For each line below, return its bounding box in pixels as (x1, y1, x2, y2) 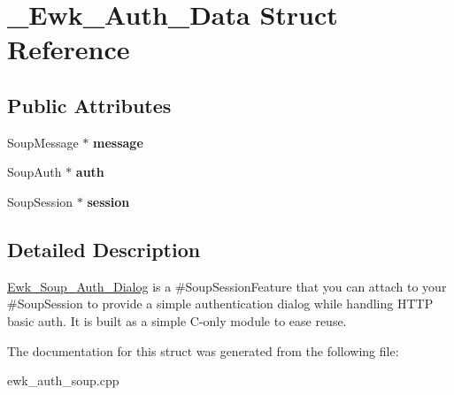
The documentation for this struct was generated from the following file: (7, 341, 399, 360)
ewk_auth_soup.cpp (7, 371, 119, 390)
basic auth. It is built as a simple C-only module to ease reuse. (7, 311, 347, 330)
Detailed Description (7, 235, 201, 262)
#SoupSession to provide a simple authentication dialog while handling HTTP (7, 294, 434, 313)
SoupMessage (7, 133, 79, 151)
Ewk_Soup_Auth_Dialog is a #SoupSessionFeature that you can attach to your (7, 277, 447, 295)
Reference (7, 31, 130, 67)
